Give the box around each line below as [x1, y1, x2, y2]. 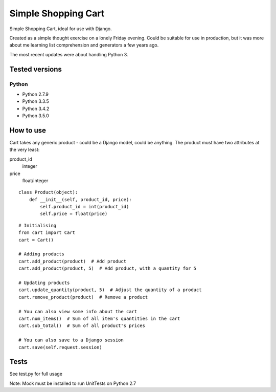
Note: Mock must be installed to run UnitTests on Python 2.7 [9, 380, 136, 386]
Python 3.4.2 [22, 105, 50, 112]
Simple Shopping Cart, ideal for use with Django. [9, 26, 112, 32]
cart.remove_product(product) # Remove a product [18, 294, 148, 300]
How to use [9, 126, 46, 135]
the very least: [9, 146, 40, 153]
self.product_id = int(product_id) [40, 204, 129, 210]
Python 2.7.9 [22, 91, 49, 97]
